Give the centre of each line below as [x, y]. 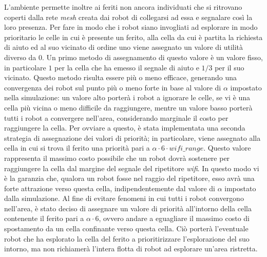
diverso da [20, 57]
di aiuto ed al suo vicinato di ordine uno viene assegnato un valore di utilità [124, 47]
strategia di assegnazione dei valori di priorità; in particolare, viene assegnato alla [132, 137]
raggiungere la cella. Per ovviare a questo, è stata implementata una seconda [125, 128]
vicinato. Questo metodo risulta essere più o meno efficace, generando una [121, 77]
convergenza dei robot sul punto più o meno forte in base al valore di [113, 87]
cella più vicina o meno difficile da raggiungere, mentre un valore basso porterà [128, 107]
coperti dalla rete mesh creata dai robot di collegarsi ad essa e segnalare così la [128, 17]
